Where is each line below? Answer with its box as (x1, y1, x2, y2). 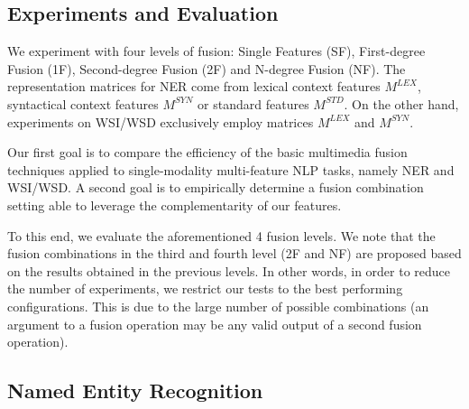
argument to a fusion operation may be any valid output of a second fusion (7, 314, 422, 333)
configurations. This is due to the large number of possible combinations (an (7, 296, 429, 315)
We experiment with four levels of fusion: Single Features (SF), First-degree (7, 42, 426, 60)
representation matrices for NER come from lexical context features (7, 77, 381, 96)
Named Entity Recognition (7, 376, 263, 404)
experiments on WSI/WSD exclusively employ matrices (7, 112, 314, 131)
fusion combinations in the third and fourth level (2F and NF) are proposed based (7, 244, 462, 263)
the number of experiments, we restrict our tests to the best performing (7, 279, 403, 298)
